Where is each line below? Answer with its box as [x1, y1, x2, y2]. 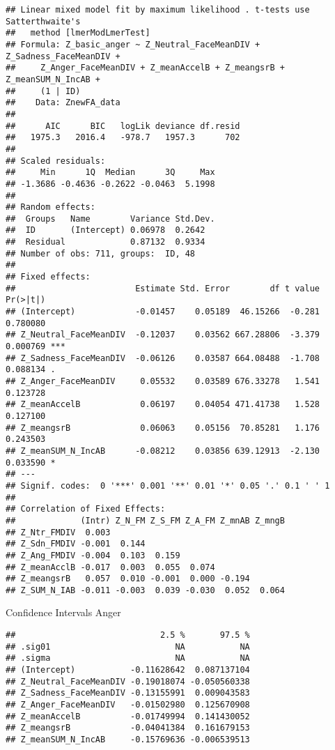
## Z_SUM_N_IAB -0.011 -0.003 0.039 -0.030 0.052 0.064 [6, 585, 285, 595]
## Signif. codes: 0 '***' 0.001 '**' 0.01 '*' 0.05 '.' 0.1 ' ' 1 [6, 480, 330, 491]
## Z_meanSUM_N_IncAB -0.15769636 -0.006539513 [6, 734, 250, 744]
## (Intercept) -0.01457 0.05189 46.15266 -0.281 [6, 307, 320, 317]
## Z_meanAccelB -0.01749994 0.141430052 [6, 711, 250, 721]
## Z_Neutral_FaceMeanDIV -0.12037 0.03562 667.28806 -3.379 [6, 330, 320, 340]
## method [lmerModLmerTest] [6, 28, 150, 38]
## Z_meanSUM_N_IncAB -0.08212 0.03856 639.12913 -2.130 [6, 445, 320, 456]
